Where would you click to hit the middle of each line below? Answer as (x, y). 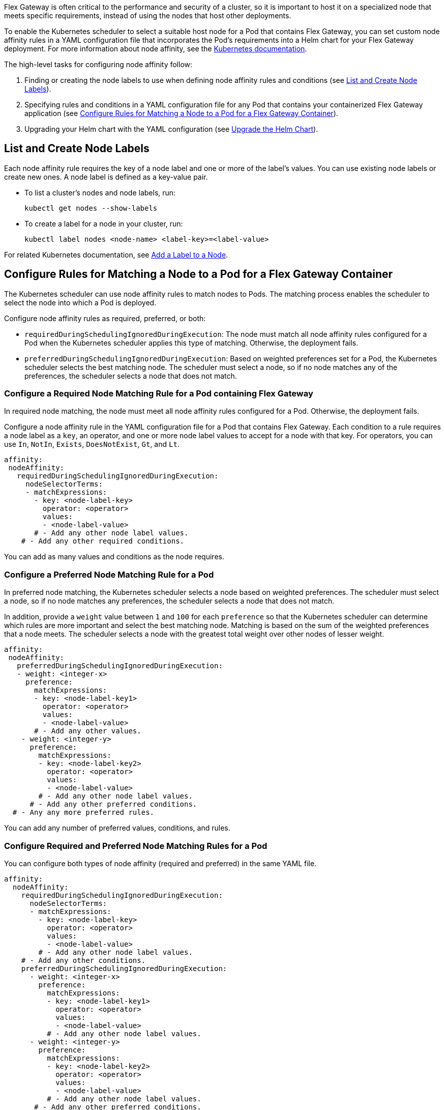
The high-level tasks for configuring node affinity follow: (98, 64)
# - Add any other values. (88, 731)
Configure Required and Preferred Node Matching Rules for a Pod (136, 846)
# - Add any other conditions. (83, 960)
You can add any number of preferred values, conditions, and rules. (117, 828)
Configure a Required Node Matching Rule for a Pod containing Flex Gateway (159, 394)
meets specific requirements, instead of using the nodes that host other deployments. (148, 16)
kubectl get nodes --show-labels (91, 208)
